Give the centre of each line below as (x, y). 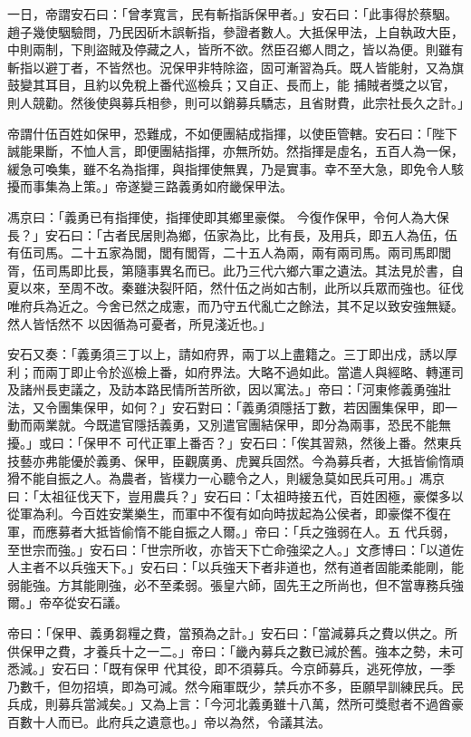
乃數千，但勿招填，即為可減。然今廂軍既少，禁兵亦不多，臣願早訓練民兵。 (229, 686)
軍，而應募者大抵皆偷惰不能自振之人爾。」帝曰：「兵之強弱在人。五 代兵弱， (231, 532)
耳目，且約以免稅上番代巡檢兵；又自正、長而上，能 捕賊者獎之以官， (250, 85)
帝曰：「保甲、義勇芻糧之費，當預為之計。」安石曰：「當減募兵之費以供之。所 (232, 633)
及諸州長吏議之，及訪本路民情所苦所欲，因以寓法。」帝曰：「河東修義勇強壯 (229, 389)
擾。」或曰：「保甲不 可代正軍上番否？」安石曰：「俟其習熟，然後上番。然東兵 (235, 443)
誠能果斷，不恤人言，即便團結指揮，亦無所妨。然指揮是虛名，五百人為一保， (235, 151)
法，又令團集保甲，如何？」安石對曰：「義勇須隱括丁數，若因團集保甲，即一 (232, 407)
